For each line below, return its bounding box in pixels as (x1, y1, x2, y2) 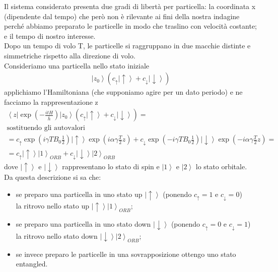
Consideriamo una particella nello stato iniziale (4, 60, 150, 71)
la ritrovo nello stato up (16, 200, 90, 211)
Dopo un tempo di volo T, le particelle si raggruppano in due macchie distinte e (4, 40, 251, 51)
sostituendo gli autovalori (7, 124, 85, 132)
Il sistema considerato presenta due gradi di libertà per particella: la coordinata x (4, 1, 256, 11)
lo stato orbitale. (195, 161, 247, 171)
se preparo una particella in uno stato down (16, 219, 151, 229)
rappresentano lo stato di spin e (62, 161, 160, 171)
